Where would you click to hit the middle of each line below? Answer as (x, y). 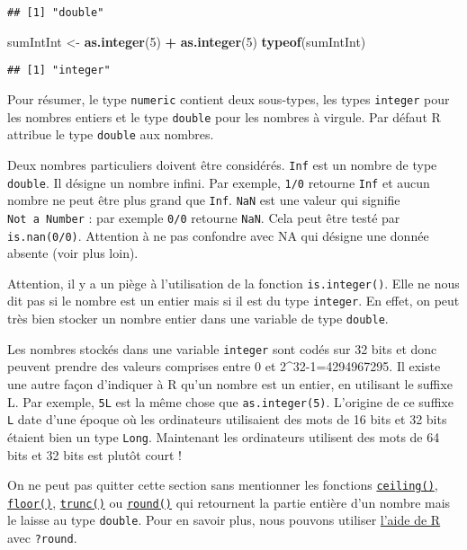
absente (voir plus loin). (73, 253)
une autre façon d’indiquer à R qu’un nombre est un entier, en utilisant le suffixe (230, 383)
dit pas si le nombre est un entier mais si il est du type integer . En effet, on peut (233, 301)
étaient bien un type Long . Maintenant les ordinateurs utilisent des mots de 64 (224, 436)
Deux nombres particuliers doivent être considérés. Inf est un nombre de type (222, 164)
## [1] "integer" (59, 71)
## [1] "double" (56, 13)
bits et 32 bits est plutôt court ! (94, 454)
